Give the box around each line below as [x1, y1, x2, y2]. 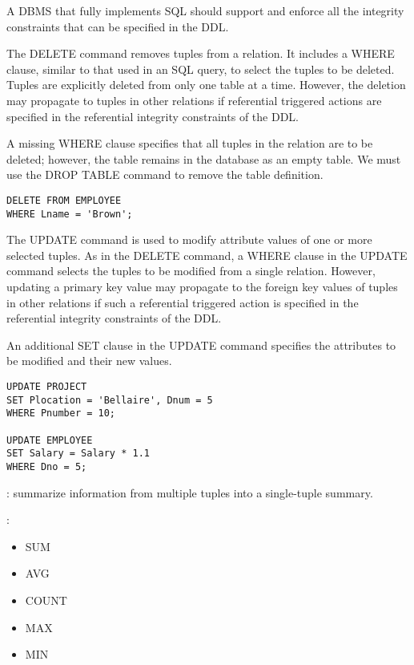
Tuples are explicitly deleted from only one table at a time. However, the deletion [6, 76, 406, 93]
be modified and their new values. [6, 352, 172, 369]
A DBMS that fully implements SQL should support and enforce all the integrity [6, 2, 404, 18]
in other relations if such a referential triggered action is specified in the [6, 294, 359, 310]
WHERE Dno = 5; [6, 460, 87, 472]
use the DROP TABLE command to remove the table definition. [6, 166, 324, 183]
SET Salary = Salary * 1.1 [6, 448, 150, 460]
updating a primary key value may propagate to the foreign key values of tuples [6, 278, 398, 295]
